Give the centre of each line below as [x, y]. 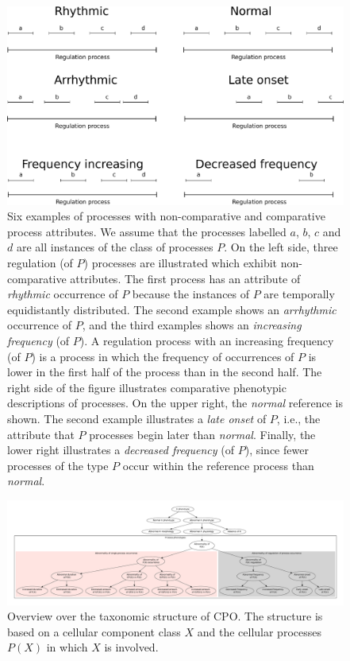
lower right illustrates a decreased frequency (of [121, 450]
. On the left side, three [281, 247]
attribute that [41, 434]
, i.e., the [298, 418]
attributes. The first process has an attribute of [185, 278]
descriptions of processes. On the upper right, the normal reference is [175, 403]
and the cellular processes [259, 631]
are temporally [299, 294]
